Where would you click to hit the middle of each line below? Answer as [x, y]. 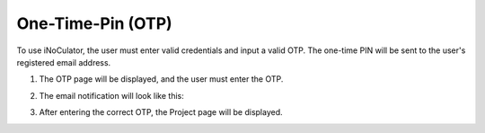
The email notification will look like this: [111, 95]
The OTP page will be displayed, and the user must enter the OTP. [161, 79]
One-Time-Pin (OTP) [94, 23]
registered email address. [64, 62]
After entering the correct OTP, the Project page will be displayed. [161, 112]
